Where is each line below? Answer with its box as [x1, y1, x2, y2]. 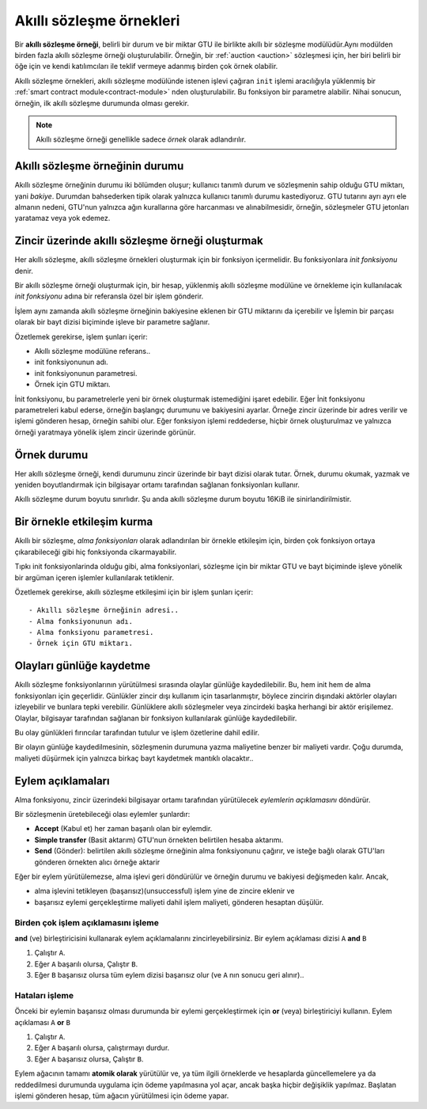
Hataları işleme [14, 989, 74, 1001]
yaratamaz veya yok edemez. [14, 214, 111, 223]
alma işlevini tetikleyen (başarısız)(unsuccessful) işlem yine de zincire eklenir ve [34, 887, 296, 896]
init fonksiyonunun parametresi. [34, 368, 138, 378]
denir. [14, 266, 33, 275]
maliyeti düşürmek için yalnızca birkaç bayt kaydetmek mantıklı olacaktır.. [14, 753, 254, 763]
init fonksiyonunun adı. [34, 357, 108, 367]
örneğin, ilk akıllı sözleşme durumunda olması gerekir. [14, 98, 190, 108]
